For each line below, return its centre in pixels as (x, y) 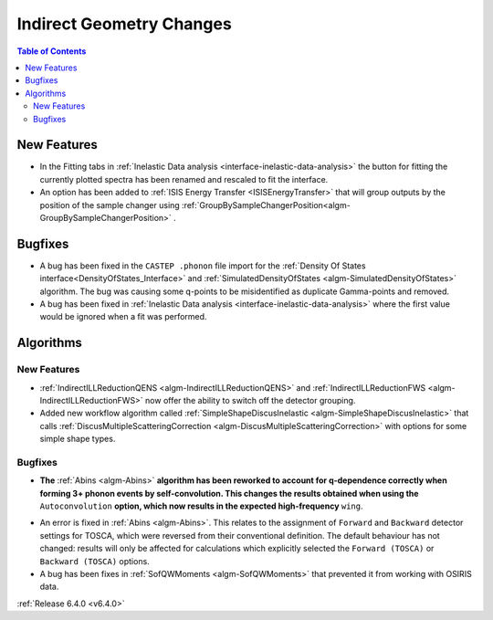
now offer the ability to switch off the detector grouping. (250, 400)
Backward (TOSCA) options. (94, 561)
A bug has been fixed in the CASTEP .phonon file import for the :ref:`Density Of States (203, 266)
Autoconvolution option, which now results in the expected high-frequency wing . (202, 506)
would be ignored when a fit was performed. (123, 317)
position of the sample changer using (110, 205)
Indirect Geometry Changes (124, 24)
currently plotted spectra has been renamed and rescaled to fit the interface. (184, 179)
